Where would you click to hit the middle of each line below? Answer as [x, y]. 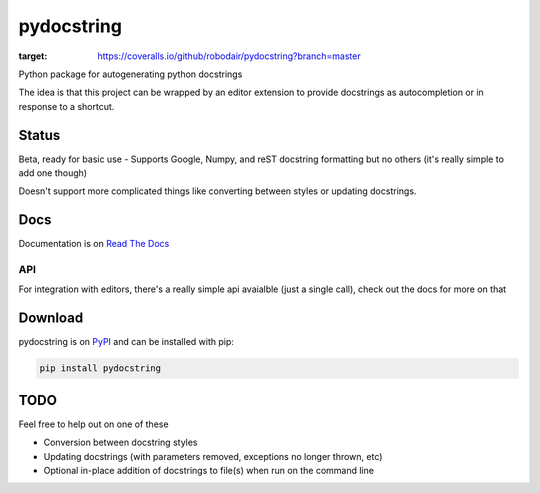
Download [51, 318]
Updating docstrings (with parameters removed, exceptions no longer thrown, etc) [213, 456]
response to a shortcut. [66, 106]
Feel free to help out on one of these [93, 424]
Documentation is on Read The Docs [94, 244]
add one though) [53, 173]
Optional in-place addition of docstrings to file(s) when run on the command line [209, 471]
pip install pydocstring [100, 368]
